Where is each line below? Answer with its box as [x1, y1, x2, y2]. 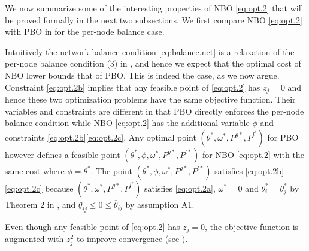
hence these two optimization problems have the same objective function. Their [5, 93, 296, 106]
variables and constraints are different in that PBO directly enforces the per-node [5, 104, 304, 117]
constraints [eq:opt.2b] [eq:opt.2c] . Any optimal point [5, 130, 196, 143]
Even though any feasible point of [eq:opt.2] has [5, 220, 180, 232]
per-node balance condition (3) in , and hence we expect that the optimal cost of [5, 57, 301, 70]
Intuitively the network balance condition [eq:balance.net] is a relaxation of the [5, 45, 295, 58]
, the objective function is [205, 220, 299, 232]
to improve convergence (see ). [76, 232, 188, 245]
